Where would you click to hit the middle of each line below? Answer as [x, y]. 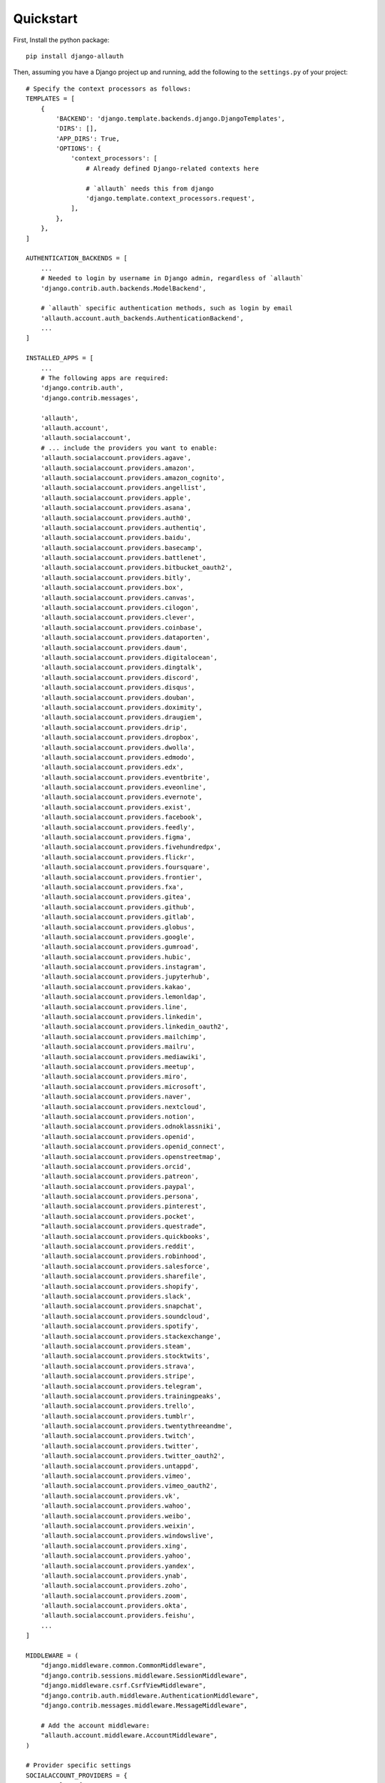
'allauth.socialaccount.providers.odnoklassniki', [131, 1126]
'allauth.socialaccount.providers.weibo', [116, 1516]
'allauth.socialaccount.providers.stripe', [118, 1376]
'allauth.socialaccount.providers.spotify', [119, 1326]
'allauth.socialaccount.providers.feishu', [118, 1616]
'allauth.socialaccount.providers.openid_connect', [133, 1147]
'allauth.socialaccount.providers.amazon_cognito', [133, 477]
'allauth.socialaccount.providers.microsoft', [123, 1087]
